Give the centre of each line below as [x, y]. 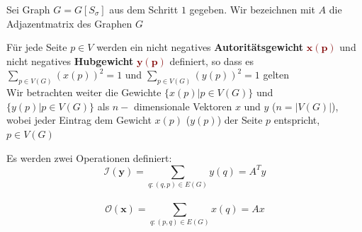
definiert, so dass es [212, 60]
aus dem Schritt [144, 9]
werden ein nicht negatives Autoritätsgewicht [200, 47]
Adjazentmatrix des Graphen [69, 23]
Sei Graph [28, 9]
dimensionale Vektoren [183, 106]
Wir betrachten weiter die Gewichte [84, 92]
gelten [276, 75]
